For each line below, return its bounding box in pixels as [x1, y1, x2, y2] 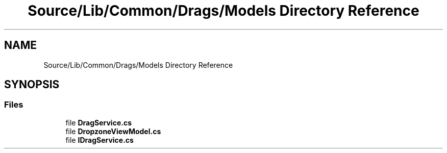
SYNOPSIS [4, 78, 60, 91]
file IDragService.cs [65, 135, 134, 144]
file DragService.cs [65, 118, 132, 127]
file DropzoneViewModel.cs [65, 126, 161, 136]
